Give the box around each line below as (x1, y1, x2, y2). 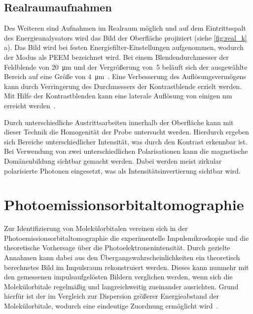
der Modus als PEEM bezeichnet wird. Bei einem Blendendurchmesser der (4, 51, 229, 62)
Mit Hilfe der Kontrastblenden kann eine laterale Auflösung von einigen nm (4, 90, 232, 101)
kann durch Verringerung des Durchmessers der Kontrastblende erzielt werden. (4, 81, 242, 91)
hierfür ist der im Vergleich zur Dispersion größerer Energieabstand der (4, 291, 219, 301)
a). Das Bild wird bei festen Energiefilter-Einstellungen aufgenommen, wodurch (4, 42, 244, 52)
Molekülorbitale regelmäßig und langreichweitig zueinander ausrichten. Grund (4, 281, 239, 291)
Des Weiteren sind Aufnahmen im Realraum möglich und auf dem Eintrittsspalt (4, 23, 246, 33)
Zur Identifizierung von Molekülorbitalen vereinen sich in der (4, 223, 188, 233)
